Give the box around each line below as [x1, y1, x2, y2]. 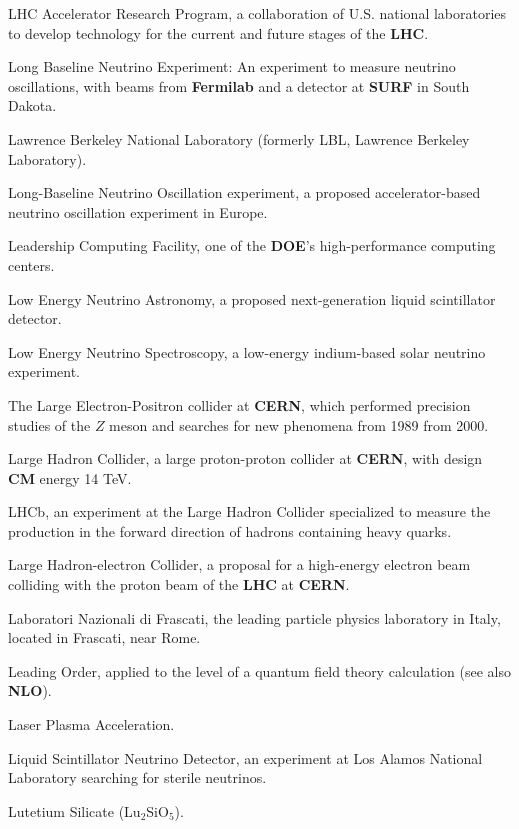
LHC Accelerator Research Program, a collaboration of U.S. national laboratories [8, 3, 507, 23]
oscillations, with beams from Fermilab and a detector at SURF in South [8, 75, 470, 96]
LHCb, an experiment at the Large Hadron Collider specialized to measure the [8, 501, 491, 522]
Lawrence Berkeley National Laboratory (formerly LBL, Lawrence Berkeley [8, 128, 470, 149]
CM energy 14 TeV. [8, 467, 132, 488]
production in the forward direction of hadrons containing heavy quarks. [8, 520, 452, 541]
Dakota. [8, 95, 57, 116]
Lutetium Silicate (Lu [8, 800, 141, 821]
